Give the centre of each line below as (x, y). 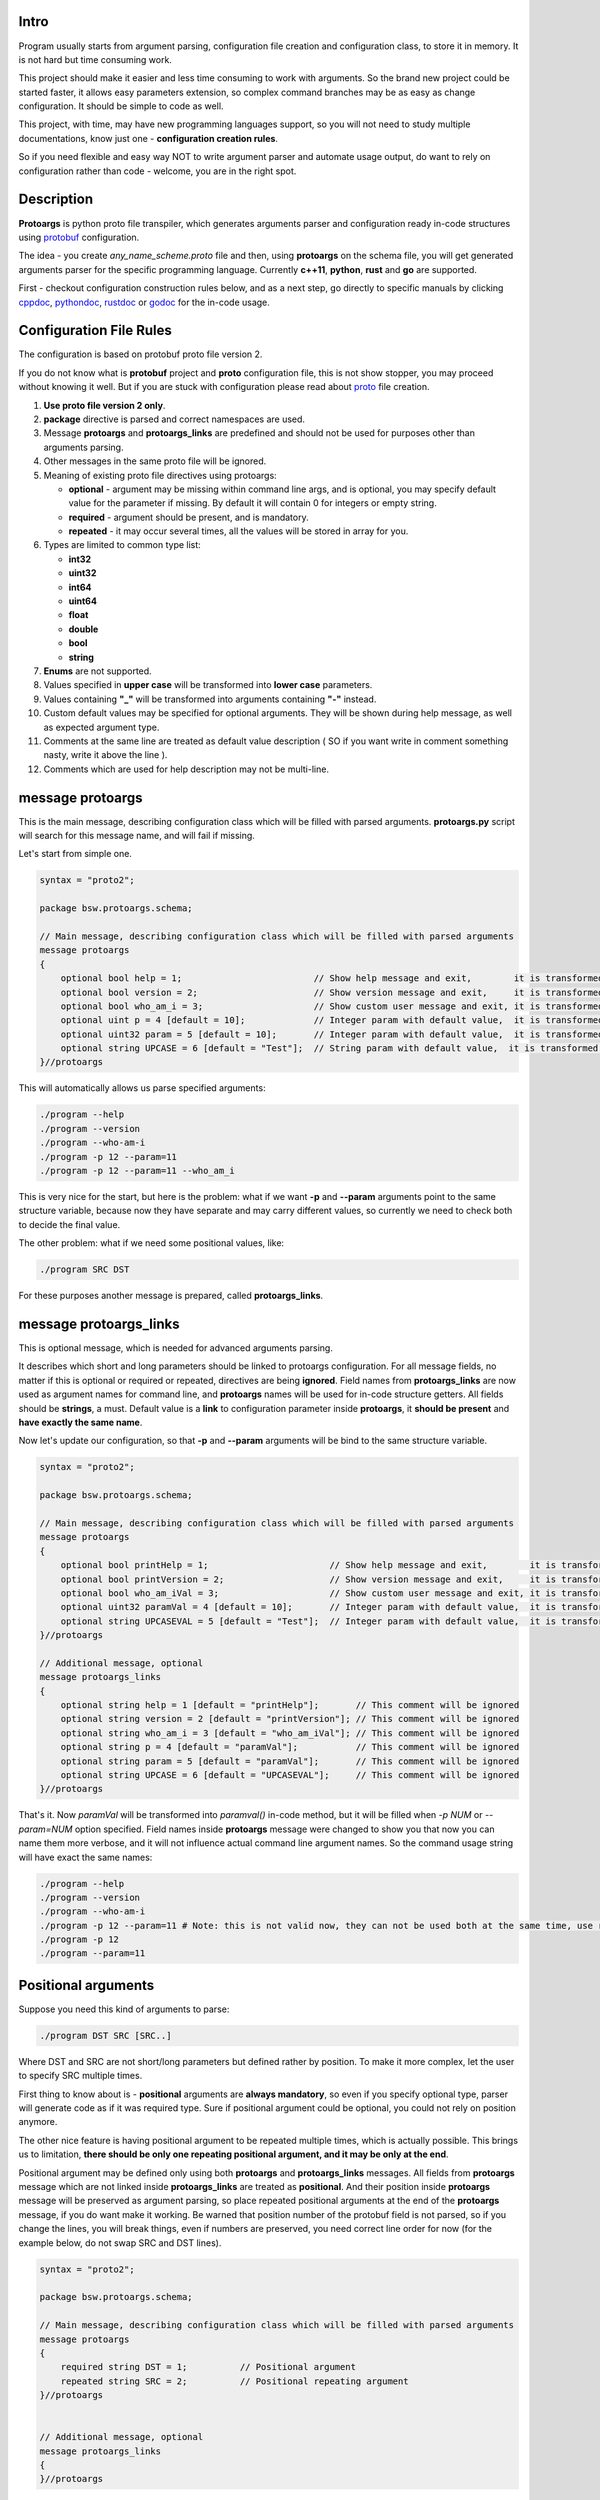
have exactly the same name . (80, 1422)
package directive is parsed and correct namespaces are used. (174, 419)
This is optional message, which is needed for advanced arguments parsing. (176, 1348)
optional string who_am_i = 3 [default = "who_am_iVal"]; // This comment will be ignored (290, 1733)
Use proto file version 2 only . (104, 405)
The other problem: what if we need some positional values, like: (151, 1243)
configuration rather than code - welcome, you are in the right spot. (157, 171)
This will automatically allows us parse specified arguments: (142, 1088)
